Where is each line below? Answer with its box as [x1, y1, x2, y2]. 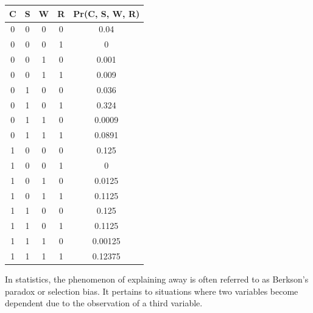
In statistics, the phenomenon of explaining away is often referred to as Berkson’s [5, 273, 309, 286]
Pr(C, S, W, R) [73, 7, 140, 19]
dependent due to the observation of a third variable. [5, 297, 203, 309]
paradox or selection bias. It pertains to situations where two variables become [5, 284, 298, 297]
